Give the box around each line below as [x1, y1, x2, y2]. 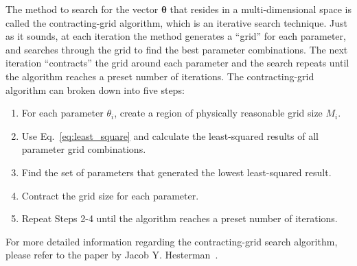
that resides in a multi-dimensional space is [170, 2, 352, 16]
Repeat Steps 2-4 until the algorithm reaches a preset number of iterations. [21, 211, 338, 226]
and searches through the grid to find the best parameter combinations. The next [5, 42, 348, 56]
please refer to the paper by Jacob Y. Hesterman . [5, 247, 218, 262]
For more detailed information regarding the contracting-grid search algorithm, [5, 234, 338, 248]
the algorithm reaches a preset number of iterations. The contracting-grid [5, 69, 314, 83]
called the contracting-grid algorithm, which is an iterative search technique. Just [5, 15, 348, 29]
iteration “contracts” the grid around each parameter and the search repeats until [5, 56, 349, 70]
